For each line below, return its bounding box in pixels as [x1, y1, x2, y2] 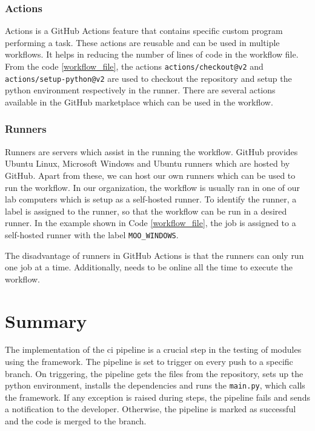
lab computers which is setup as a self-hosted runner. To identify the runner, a [5, 193, 297, 205]
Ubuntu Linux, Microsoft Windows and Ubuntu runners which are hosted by [5, 157, 290, 170]
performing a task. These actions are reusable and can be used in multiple [5, 36, 280, 48]
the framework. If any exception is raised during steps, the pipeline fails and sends [5, 390, 310, 403]
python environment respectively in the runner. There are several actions [5, 84, 276, 96]
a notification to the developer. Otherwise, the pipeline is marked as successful [5, 403, 296, 415]
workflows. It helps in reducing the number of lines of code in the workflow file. [5, 48, 299, 61]
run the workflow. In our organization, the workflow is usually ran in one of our [5, 181, 300, 193]
